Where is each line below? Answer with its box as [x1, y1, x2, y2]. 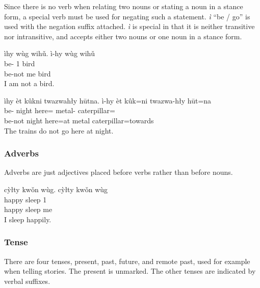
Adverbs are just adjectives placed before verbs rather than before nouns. [4, 167, 233, 177]
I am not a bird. [4, 78, 55, 89]
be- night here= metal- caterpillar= [4, 105, 115, 116]
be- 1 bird [4, 58, 35, 68]
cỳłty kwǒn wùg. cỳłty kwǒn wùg [4, 184, 108, 194]
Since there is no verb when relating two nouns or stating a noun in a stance [4, 1, 243, 11]
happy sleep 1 [4, 194, 47, 204]
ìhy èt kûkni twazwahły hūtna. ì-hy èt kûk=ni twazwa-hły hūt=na [4, 95, 212, 106]
